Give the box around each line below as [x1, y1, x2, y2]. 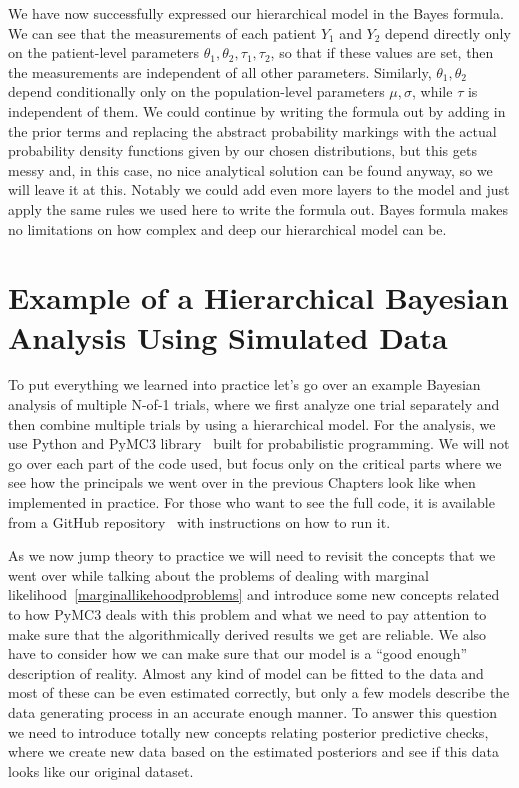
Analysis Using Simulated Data [8, 316, 448, 357]
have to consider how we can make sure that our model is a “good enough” [8, 643, 468, 664]
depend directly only [385, 22, 511, 43]
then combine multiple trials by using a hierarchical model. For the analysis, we [8, 413, 496, 434]
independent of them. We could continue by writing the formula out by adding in [8, 100, 506, 121]
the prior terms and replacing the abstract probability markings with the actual [8, 120, 497, 141]
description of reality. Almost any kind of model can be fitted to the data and [8, 662, 484, 683]
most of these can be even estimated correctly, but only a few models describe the [8, 682, 510, 703]
